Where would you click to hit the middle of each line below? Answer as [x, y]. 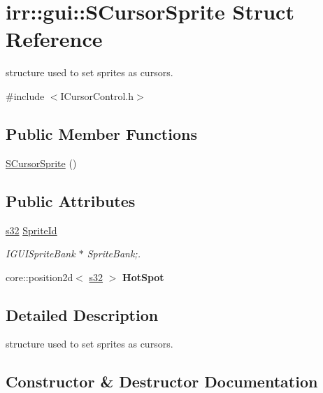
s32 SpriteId [31, 230]
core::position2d [40, 277]
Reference [54, 39]
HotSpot [143, 277]
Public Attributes [71, 200]
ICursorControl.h [97, 95]
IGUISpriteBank [41, 253]
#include [25, 95]
